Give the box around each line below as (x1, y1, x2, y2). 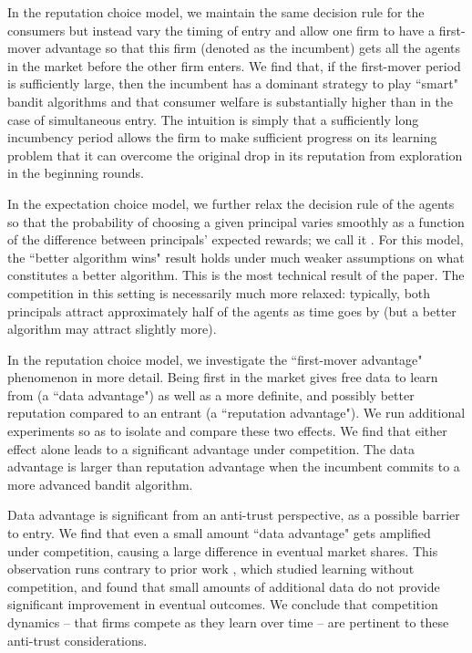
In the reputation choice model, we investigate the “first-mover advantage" (7, 349, 423, 368)
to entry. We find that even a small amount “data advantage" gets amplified (7, 523, 431, 543)
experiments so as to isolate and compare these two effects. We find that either (7, 421, 447, 441)
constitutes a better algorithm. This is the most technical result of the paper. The (7, 265, 465, 285)
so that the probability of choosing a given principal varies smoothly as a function (7, 212, 465, 231)
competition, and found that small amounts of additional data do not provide (7, 576, 440, 596)
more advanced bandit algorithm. (7, 474, 193, 493)
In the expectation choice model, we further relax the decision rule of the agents (7, 193, 455, 212)
